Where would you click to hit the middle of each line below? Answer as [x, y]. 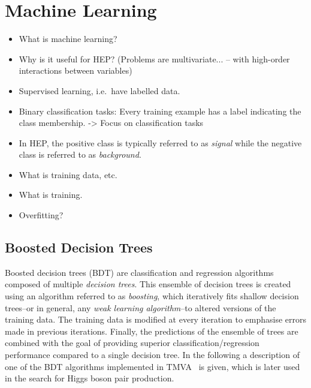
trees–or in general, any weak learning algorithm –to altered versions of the [141, 307]
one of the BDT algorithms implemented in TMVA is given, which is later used [153, 366]
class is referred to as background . [80, 154]
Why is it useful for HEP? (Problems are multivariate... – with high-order [154, 58]
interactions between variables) [76, 70]
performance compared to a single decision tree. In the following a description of [152, 355]
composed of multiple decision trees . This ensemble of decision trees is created [148, 284]
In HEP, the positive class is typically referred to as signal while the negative [160, 142]
